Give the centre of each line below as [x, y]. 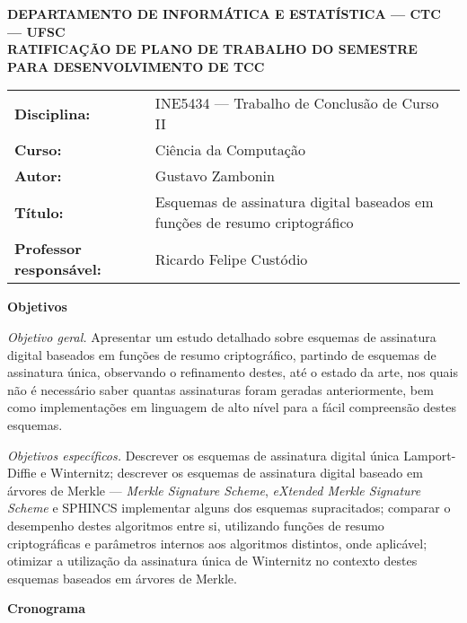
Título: [39, 212]
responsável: [58, 269]
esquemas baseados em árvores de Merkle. [122, 578]
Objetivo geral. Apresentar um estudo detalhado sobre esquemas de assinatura [222, 336]
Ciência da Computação [230, 150]
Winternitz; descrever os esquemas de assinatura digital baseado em [237, 473]
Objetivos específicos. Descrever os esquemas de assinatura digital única [203, 455]
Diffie [22, 473]
